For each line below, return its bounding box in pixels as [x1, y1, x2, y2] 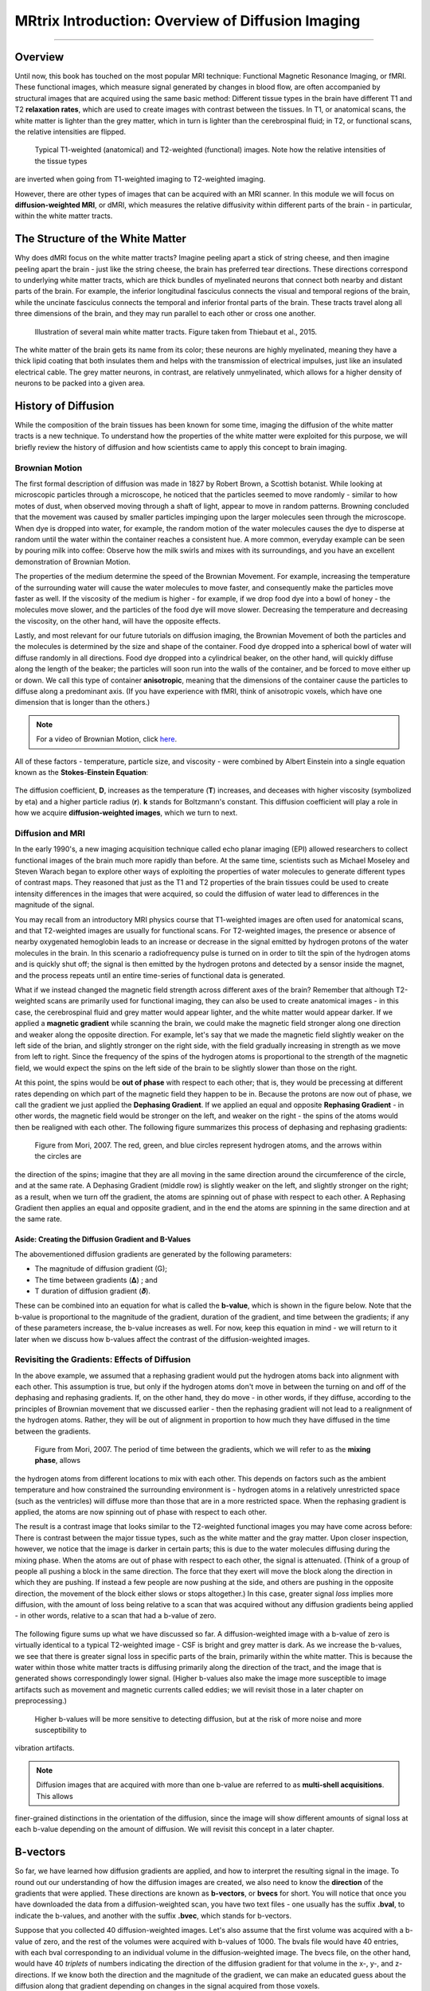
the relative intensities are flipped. [14, 127, 127, 137]
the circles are [34, 1152, 82, 1161]
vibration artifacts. [14, 1743, 75, 1753]
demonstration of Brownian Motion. [14, 557, 131, 566]
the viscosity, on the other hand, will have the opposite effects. [14, 616, 221, 625]
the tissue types [34, 156, 88, 166]
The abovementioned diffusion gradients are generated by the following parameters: [14, 1249, 292, 1258]
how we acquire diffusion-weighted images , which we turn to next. [14, 808, 238, 818]
